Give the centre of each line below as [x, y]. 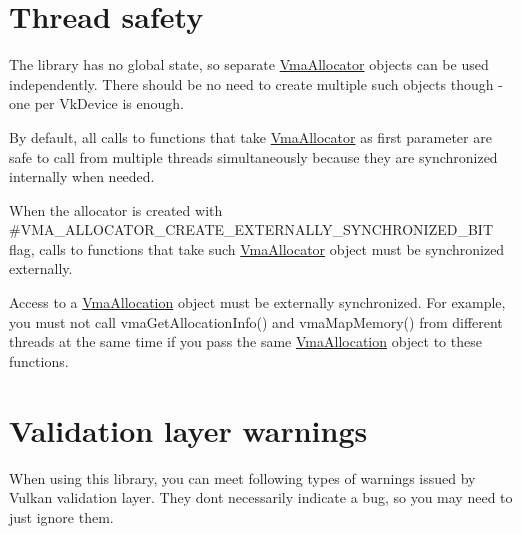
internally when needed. [82, 176]
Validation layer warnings [188, 429]
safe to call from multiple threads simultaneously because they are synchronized [253, 156]
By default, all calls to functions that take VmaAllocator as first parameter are [250, 136]
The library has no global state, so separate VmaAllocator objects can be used [249, 64]
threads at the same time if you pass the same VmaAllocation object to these [245, 341]
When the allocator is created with [116, 209]
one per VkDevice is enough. [96, 103]
